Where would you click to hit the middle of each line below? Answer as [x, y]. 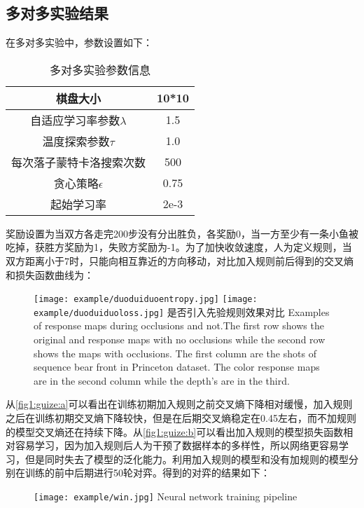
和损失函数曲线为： [50, 274]
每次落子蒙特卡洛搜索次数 [79, 162]
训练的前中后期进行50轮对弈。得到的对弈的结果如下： [147, 473]
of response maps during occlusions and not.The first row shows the [179, 325]
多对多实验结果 [57, 13]
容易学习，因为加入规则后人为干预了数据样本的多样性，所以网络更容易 [177, 445]
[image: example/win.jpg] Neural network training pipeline [166, 496]
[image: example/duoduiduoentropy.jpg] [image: [146, 300]
